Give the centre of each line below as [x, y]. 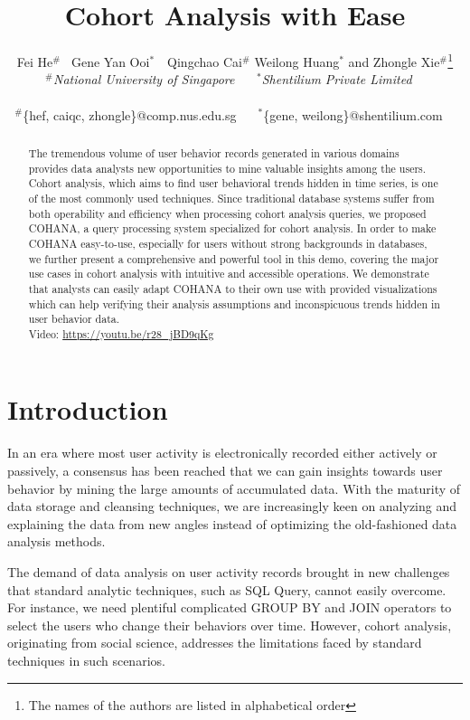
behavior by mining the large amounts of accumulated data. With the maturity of [234, 488]
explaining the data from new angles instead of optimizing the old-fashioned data [232, 523]
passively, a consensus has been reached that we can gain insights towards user [225, 471]
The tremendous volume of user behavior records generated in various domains [214, 152]
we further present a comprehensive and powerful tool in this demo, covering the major [234, 258]
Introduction [88, 409]
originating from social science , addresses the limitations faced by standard [215, 643]
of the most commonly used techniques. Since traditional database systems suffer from [231, 198]
